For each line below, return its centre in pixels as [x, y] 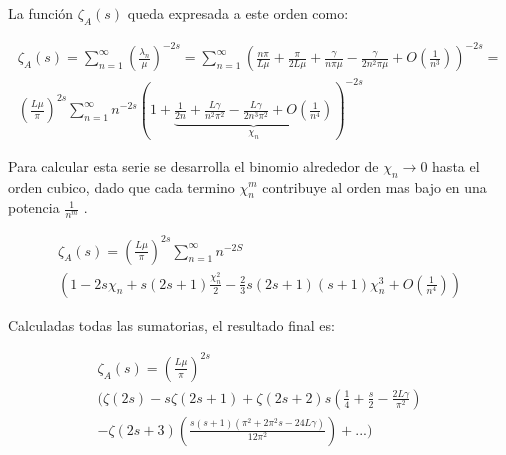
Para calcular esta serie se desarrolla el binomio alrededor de [193, 165]
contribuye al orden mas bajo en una [374, 186]
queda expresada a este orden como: [238, 13]
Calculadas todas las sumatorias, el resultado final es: [171, 324]
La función [41, 13]
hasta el [456, 165]
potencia [34, 207]
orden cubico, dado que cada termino [121, 186]
